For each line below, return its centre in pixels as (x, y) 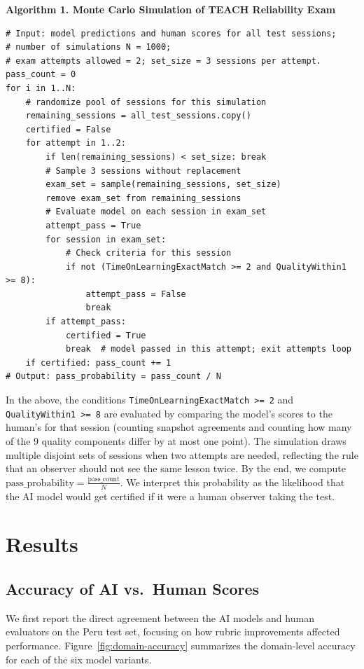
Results (42, 544)
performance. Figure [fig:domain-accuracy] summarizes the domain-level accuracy (181, 645)
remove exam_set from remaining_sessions (143, 198)
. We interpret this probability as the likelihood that (232, 482)
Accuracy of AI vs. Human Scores (133, 588)
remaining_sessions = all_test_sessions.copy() (138, 116)
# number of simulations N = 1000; (89, 47)
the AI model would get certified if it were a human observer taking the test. (170, 496)
